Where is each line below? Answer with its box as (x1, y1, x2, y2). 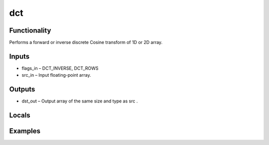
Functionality (9, 26, 51, 35)
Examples (9, 127, 41, 136)
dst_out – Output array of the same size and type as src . (21, 98, 138, 104)
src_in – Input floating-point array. (21, 72, 92, 78)
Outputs (9, 85, 35, 94)
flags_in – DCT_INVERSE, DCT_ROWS (21, 65, 99, 71)
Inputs (9, 52, 30, 60)
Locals (9, 111, 30, 120)
